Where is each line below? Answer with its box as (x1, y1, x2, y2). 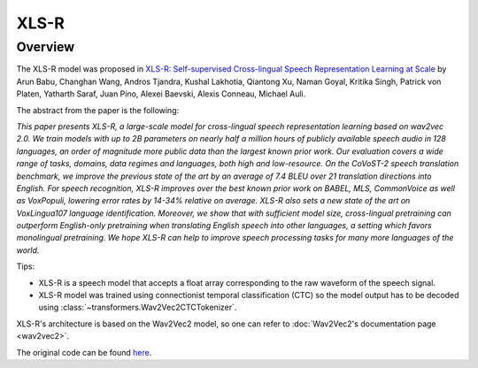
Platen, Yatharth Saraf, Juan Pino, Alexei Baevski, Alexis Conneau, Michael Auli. (16, 88, 306, 99)
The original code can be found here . (16, 347, 152, 357)
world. (16, 244, 40, 256)
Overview (16, 39, 75, 55)
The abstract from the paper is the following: (16, 104, 180, 115)
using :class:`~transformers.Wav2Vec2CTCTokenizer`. (38, 302, 237, 313)
